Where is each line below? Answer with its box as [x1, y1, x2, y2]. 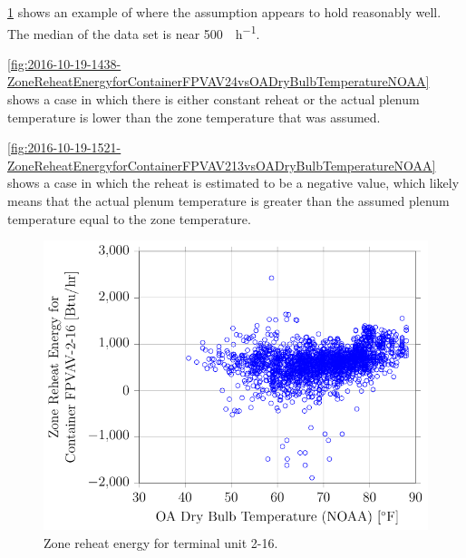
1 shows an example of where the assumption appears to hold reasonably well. [7, 3, 442, 21]
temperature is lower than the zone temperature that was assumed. [7, 107, 381, 126]
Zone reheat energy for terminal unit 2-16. [44, 533, 278, 552]
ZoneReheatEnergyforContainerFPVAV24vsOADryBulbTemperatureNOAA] [7, 72, 430, 91]
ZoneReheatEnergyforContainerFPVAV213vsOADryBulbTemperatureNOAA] [7, 155, 436, 174]
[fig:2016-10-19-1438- [7, 54, 121, 73]
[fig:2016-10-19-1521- [7, 138, 121, 157]
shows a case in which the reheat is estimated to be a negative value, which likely [7, 173, 460, 192]
